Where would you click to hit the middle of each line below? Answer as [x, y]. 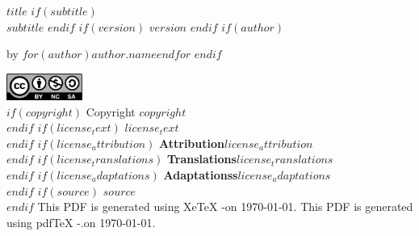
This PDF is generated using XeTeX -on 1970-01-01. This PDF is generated [225, 206]
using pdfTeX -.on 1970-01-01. [81, 222]
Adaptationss [201, 174]
